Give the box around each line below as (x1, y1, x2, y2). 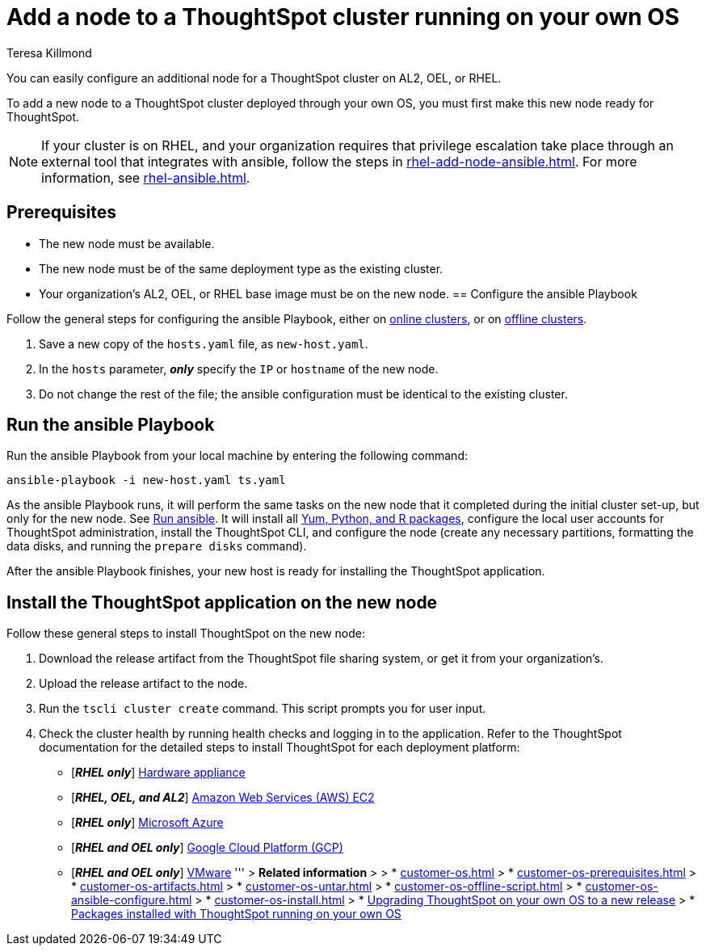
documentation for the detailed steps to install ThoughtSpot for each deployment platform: (39, 740, 520, 755)
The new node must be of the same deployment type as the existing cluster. (39, 261, 443, 276)
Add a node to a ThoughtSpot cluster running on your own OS (6, 3, 680, 31)
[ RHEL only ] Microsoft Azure (71, 815, 224, 830)
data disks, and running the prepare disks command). (6, 539, 307, 554)
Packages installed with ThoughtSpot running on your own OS (71, 907, 401, 921)
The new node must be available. (39, 236, 215, 251)
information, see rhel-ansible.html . (41, 169, 250, 186)
